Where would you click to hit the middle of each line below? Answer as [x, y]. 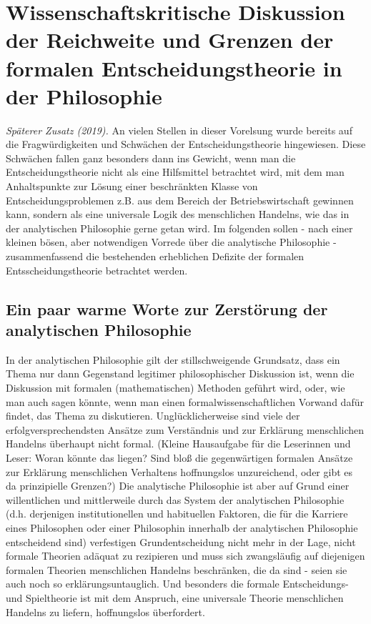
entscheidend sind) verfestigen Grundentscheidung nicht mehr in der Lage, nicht [181, 541]
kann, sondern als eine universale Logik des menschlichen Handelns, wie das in [178, 214]
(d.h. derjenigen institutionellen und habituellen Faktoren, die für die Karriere [177, 514]
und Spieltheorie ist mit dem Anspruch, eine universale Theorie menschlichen [175, 597]
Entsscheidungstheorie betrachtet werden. [97, 270]
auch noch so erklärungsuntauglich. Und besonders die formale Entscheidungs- [177, 584]
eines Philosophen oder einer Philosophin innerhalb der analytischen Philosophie [182, 527]
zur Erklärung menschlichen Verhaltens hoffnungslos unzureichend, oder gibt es [179, 471]
